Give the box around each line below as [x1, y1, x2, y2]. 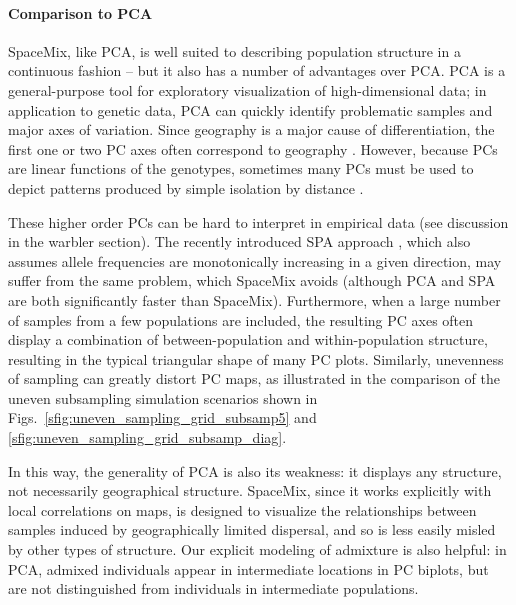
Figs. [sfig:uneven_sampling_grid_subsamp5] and [8, 407, 317, 428]
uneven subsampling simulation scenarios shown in [8, 387, 318, 408]
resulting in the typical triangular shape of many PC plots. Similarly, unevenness [8, 348, 504, 369]
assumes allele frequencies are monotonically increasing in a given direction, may [8, 250, 502, 271]
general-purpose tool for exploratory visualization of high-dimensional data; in [8, 79, 487, 100]
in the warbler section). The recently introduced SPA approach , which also [8, 231, 471, 252]
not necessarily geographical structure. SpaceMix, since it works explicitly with [8, 480, 492, 501]
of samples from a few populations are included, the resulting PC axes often [8, 309, 474, 330]
